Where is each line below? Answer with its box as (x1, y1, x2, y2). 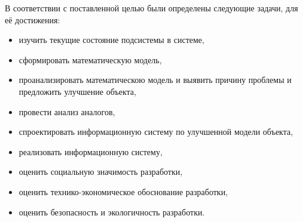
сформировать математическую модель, (19, 53, 162, 66)
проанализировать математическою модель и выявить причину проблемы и (19, 73, 292, 86)
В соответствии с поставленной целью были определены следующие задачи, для (5, 2, 298, 14)
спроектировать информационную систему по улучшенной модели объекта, (19, 125, 293, 138)
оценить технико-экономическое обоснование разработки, (19, 185, 228, 198)
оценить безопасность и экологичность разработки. (19, 205, 205, 218)
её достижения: (5, 13, 60, 26)
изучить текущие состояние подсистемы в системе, (19, 33, 204, 46)
